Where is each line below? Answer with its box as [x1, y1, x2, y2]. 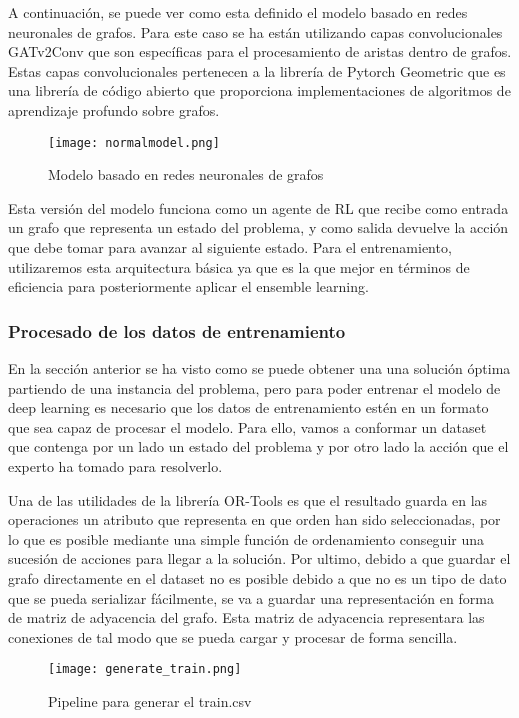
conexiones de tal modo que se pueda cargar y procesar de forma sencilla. [8, 626, 458, 647]
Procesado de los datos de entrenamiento [8, 318, 346, 343]
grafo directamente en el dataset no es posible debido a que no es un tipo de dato [8, 567, 507, 588]
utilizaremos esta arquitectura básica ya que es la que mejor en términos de [8, 256, 470, 277]
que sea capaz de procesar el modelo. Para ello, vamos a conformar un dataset [8, 416, 487, 437]
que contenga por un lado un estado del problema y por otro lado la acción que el [8, 436, 509, 457]
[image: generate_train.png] [48, 662, 242, 677]
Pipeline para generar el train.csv [48, 690, 252, 711]
